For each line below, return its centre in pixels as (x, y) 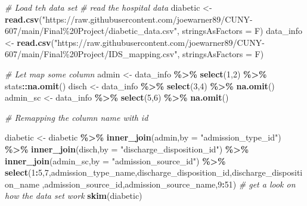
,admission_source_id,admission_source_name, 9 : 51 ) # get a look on (169, 184)
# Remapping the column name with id (77, 117)
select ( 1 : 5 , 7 (27, 172)
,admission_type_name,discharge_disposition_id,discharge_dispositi (176, 172)
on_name (22, 184)
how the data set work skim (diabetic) (74, 196)
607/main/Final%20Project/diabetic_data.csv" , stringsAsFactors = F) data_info (153, 31)
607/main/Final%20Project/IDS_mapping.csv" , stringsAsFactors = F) (134, 54)
